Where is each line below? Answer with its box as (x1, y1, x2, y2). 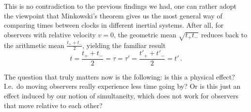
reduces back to (201, 29, 247, 39)
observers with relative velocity (4, 29, 96, 39)
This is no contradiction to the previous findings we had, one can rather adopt (4, 1, 236, 11)
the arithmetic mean (4, 40, 64, 50)
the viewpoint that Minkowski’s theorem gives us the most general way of (4, 10, 222, 20)
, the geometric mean (113, 29, 176, 39)
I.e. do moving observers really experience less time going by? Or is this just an (4, 81, 241, 91)
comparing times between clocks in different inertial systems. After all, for (4, 20, 224, 30)
